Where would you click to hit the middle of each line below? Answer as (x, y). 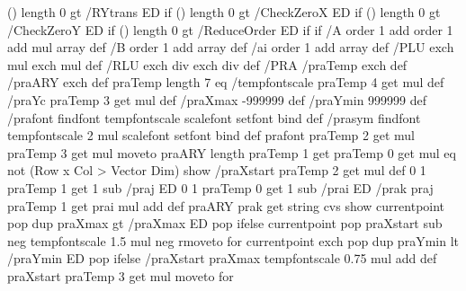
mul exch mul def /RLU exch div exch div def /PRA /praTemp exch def (207, 64)
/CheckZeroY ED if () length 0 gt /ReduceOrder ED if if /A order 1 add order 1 (230, 29)
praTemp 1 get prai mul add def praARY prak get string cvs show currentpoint (226, 205)
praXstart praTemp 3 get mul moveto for (121, 275)
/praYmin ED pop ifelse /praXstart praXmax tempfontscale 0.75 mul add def (222, 258)
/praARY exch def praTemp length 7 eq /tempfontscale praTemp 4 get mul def (226, 82)
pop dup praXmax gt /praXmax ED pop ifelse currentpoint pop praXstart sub (225, 223)
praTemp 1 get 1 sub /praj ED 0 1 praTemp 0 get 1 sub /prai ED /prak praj (220, 187)
